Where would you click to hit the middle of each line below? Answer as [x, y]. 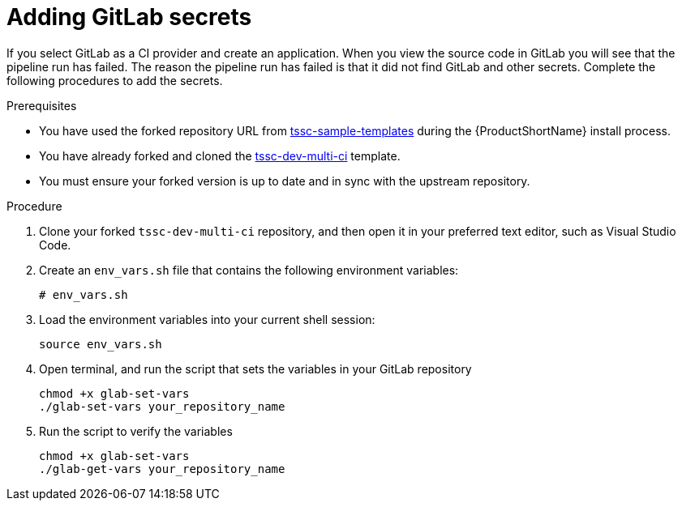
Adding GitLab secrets [129, 17]
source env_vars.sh [101, 344]
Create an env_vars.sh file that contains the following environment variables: [249, 270]
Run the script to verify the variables [136, 431]
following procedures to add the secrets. [115, 80]
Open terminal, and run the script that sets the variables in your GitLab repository [255, 369]
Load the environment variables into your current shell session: [207, 319]
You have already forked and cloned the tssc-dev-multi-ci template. [220, 156]
